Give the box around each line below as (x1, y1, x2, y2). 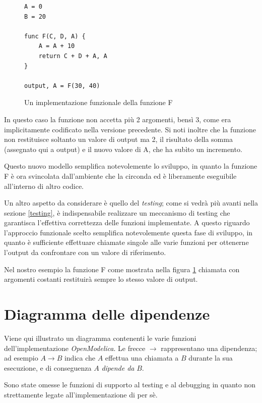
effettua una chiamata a (105, 352, 179, 363)
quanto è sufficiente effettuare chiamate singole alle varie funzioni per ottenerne (4, 237, 249, 247)
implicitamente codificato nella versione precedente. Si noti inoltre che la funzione (4, 124, 256, 134)
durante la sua (188, 352, 233, 363)
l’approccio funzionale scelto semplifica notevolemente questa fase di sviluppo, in (4, 227, 253, 237)
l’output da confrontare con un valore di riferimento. (4, 247, 166, 258)
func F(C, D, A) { (24, 32, 86, 40)
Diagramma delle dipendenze (4, 304, 210, 324)
